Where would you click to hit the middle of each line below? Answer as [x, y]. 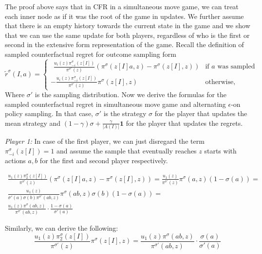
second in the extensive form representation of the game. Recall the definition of [124, 44]
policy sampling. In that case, [49, 113]
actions [15, 160]
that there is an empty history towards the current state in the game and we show [128, 25]
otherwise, [220, 82]
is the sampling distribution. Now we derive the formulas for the [131, 94]
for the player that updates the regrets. [184, 123]
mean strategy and [33, 123]
